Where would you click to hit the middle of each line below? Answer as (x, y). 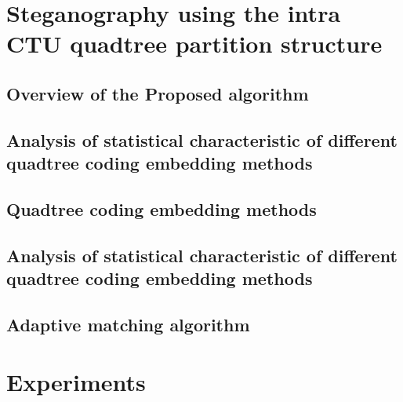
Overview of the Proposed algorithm (158, 93)
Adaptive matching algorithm (128, 324)
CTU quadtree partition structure (194, 44)
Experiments (76, 382)
